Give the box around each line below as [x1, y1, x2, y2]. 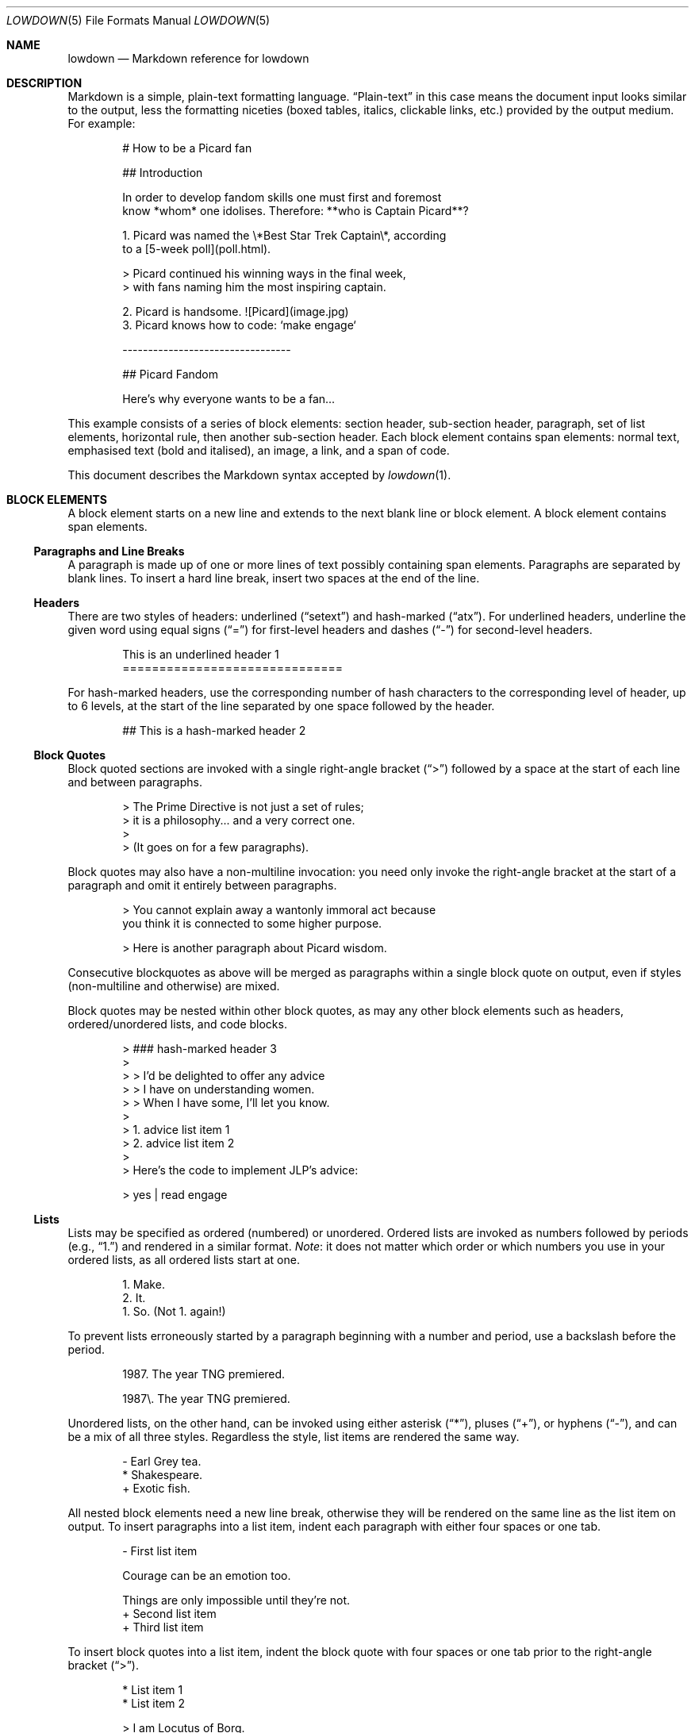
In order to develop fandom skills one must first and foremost [122, 190, 442, 204]
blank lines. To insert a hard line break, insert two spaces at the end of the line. [67, 571, 480, 585]
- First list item [122, 1544, 198, 1558]
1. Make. [122, 1278, 165, 1291]
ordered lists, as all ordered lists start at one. [67, 1253, 300, 1266]
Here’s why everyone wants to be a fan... [122, 392, 336, 405]
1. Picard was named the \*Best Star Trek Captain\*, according [122, 229, 447, 242]
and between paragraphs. [67, 775, 202, 789]
